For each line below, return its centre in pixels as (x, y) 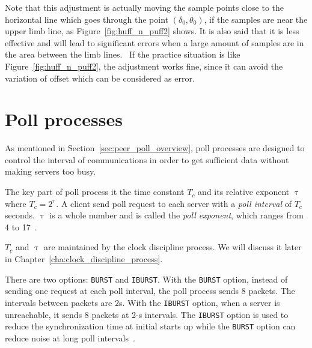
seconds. (20, 215)
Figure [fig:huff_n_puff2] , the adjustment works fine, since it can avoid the (144, 66)
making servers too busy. (50, 171)
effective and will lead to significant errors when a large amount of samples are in (154, 42)
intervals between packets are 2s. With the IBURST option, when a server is (142, 302)
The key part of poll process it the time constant (95, 192)
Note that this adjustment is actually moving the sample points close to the (144, 7)
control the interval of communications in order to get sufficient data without (147, 159)
